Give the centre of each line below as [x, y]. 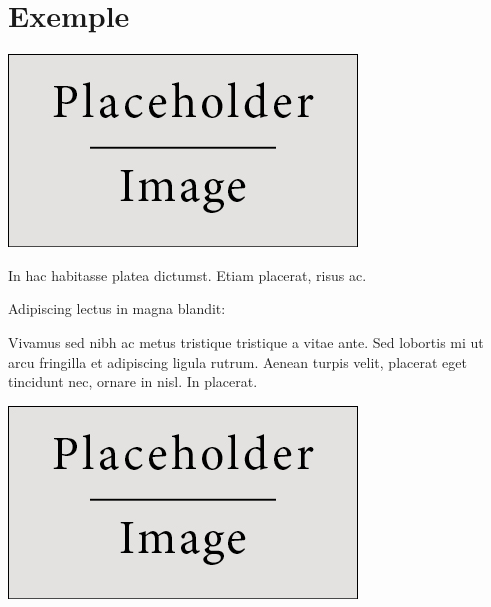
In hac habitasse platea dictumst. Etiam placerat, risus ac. [187, 274]
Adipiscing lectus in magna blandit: [117, 308]
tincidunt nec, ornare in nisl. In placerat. [133, 381]
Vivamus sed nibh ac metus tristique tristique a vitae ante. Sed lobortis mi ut [246, 341]
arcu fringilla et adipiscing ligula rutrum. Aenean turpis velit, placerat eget [237, 361]
